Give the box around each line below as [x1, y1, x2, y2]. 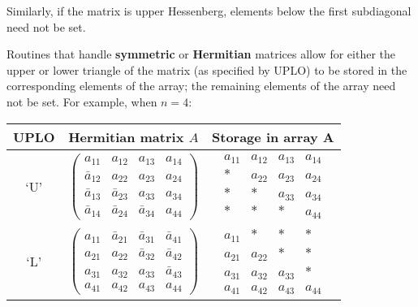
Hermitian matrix [68, 127, 184, 146]
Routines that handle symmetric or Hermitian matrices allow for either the [6, 45, 395, 63]
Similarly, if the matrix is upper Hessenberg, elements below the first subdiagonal [6, 2, 412, 19]
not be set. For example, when [6, 93, 157, 110]
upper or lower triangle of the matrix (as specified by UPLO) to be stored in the [6, 61, 407, 78]
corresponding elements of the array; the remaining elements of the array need [6, 77, 396, 94]
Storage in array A [212, 127, 334, 146]
